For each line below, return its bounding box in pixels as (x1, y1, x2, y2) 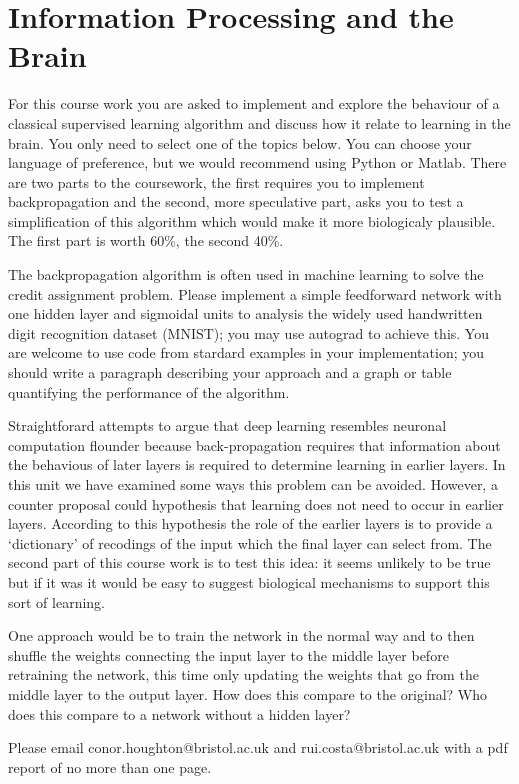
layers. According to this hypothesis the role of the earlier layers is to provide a (8, 513, 493, 534)
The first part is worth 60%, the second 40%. (8, 230, 284, 251)
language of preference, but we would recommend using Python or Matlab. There (8, 152, 507, 173)
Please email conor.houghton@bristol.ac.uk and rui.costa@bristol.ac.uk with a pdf (8, 737, 508, 758)
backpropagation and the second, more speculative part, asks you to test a (8, 191, 464, 212)
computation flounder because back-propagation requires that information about (8, 434, 501, 455)
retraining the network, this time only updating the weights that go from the (8, 664, 479, 685)
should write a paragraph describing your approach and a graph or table (8, 362, 452, 383)
